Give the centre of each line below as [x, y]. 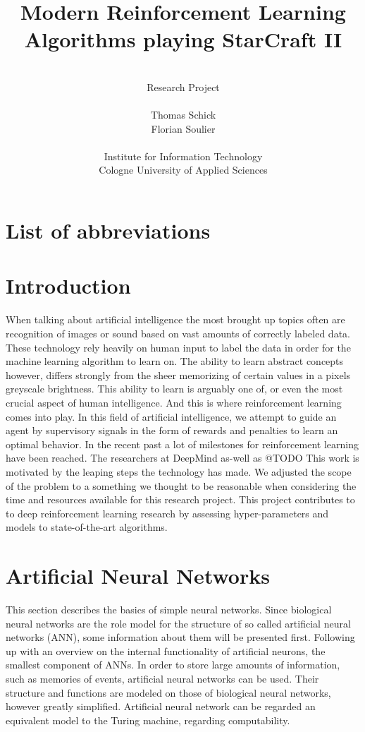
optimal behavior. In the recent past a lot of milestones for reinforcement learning [182, 444]
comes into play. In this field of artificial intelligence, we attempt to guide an [171, 416]
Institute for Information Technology [183, 156]
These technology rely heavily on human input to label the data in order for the [178, 347]
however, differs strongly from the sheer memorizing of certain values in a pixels [178, 374]
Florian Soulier [183, 128]
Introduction [68, 286]
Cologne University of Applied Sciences [183, 170]
